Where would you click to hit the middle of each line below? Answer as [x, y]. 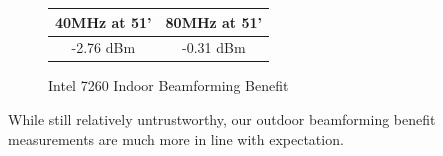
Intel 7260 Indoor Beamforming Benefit [168, 85]
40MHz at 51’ [103, 21]
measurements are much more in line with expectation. [176, 138]
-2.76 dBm [103, 47]
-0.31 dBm [214, 47]
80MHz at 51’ [214, 21]
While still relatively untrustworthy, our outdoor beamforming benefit [222, 119]
